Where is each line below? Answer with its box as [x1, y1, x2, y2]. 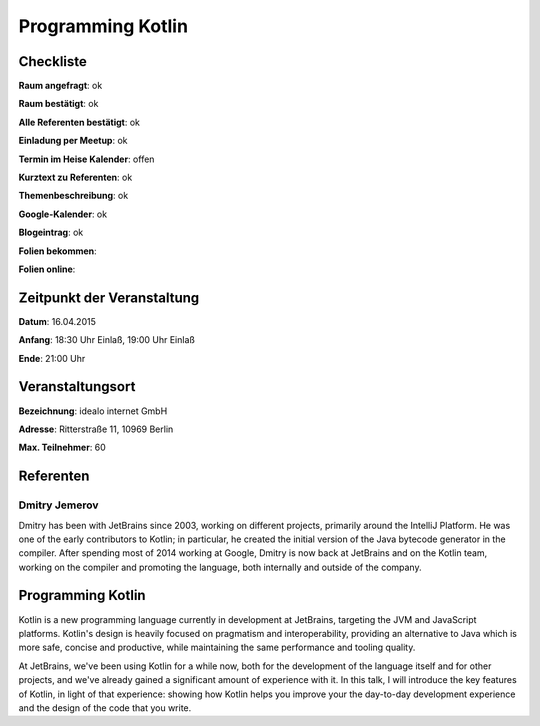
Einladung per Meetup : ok [18, 135, 128, 147]
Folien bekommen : [18, 245, 97, 257]
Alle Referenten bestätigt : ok [18, 116, 140, 128]
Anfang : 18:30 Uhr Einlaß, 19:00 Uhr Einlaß [18, 334, 195, 346]
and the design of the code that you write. [18, 701, 192, 714]
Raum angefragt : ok [18, 80, 103, 92]
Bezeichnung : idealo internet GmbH [18, 405, 168, 417]
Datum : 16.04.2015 [18, 315, 97, 327]
